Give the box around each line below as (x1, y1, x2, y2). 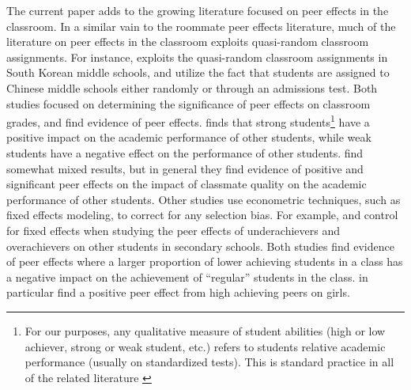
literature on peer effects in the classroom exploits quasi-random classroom (6, 33, 369, 50)
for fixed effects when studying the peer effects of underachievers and (6, 222, 340, 238)
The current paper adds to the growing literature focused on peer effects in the (6, 2, 389, 18)
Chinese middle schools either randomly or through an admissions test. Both (6, 79, 378, 96)
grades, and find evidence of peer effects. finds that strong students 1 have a (6, 112, 370, 130)
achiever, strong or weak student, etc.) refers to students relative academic (25, 338, 386, 354)
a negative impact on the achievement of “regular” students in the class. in (6, 268, 368, 285)
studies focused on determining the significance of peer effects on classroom (6, 95, 371, 112)
